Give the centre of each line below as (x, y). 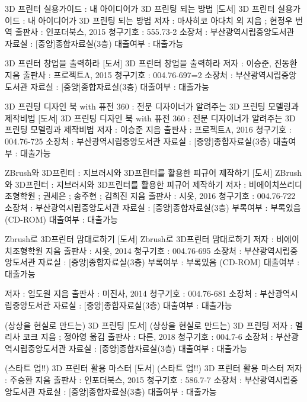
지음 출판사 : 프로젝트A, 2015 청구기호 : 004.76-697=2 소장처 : (119, 74)
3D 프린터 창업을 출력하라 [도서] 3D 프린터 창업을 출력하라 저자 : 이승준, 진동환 (151, 63)
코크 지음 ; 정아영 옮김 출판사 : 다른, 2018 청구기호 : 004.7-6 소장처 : (148, 337)
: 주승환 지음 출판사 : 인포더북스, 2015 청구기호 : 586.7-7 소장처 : (123, 380)
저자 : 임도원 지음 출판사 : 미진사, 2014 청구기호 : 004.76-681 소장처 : (131, 293)
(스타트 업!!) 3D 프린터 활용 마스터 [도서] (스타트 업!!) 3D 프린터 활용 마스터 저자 (153, 368)
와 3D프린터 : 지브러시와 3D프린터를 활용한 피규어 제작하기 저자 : (126, 184)
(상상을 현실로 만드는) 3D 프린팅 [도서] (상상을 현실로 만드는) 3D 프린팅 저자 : (149, 325)
